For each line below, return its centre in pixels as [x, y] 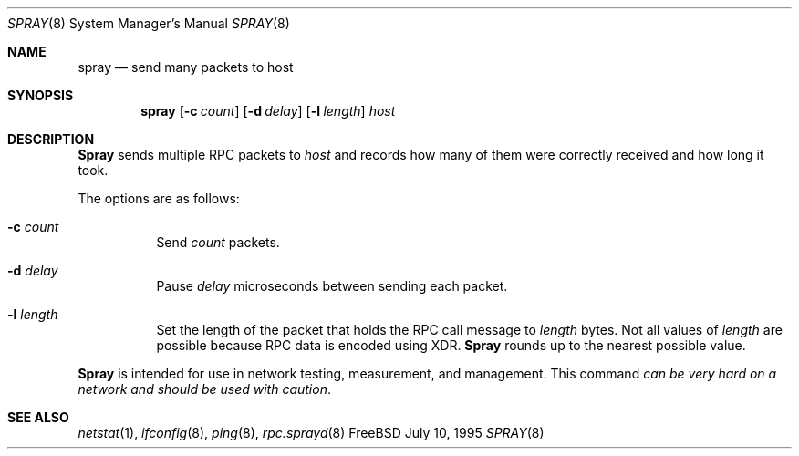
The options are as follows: [159, 198]
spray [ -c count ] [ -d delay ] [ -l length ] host [268, 111]
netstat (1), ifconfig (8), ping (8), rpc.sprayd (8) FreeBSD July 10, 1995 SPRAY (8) [311, 433]
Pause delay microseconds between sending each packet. [332, 286]
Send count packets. [218, 242]
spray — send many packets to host [186, 67]
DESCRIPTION [51, 139]
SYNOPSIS [41, 95]
